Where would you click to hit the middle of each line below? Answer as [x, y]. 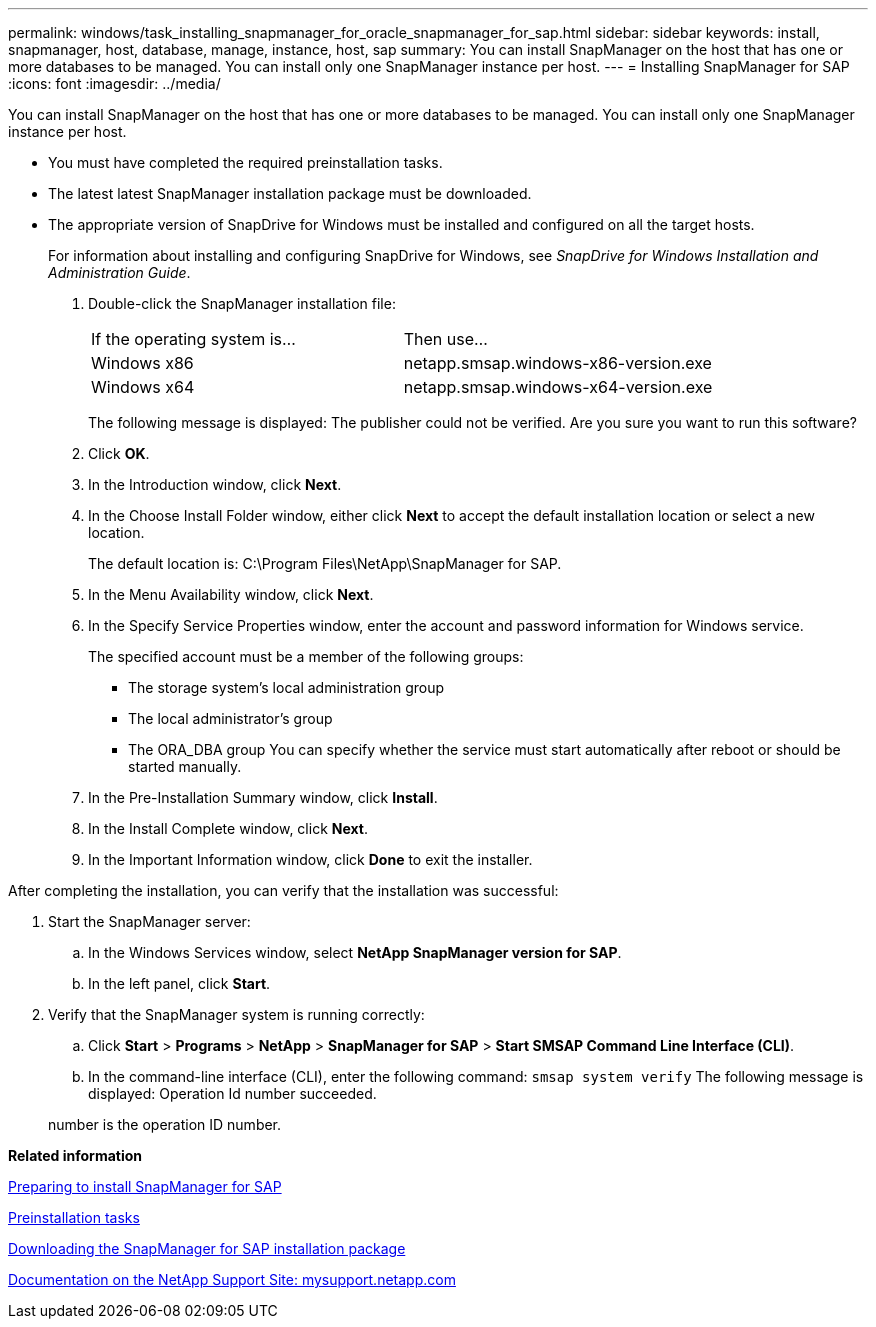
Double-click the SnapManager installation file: [242, 303]
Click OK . [119, 453]
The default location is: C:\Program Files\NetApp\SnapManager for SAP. [325, 563]
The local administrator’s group [230, 718]
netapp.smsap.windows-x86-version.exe [557, 363]
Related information [75, 1155]
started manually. [185, 766]
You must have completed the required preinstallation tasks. [245, 162]
